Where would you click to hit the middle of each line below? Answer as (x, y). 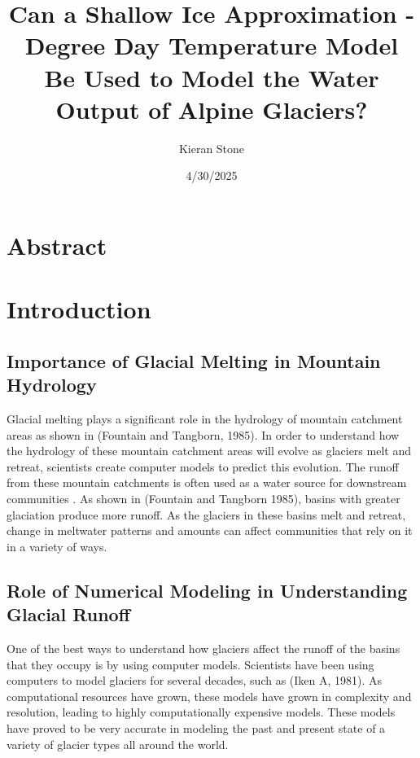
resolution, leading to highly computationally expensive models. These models (201, 712)
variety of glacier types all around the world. (118, 744)
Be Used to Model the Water (212, 77)
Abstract (57, 245)
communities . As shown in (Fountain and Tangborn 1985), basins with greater (203, 498)
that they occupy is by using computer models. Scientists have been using (190, 664)
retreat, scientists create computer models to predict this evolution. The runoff (203, 466)
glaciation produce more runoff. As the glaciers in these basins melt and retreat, (206, 514)
